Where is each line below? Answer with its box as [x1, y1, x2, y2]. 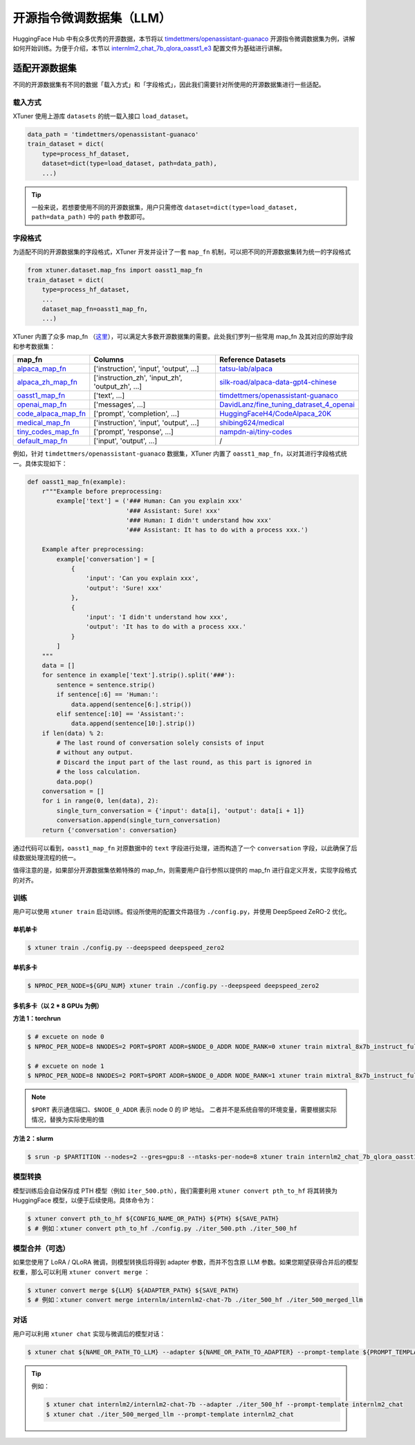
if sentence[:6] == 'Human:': [56, 691, 159, 698]
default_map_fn [17, 436, 68, 446]
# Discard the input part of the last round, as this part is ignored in [56, 758, 313, 766]
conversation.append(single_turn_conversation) [56, 817, 221, 824]
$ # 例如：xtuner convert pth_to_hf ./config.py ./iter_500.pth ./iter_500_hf [27, 1224, 297, 1232]
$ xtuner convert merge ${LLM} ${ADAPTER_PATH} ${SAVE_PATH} [27, 1286, 239, 1294]
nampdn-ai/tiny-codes [219, 427, 293, 437]
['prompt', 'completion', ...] [93, 409, 180, 418]
